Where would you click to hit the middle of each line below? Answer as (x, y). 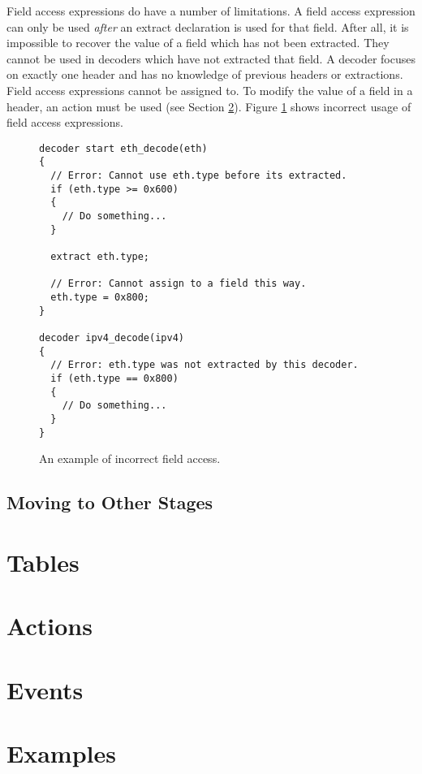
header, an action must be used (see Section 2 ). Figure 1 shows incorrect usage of (209, 106)
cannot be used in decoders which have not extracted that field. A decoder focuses (211, 58)
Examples (61, 752)
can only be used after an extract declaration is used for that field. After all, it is (208, 26)
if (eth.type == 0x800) (114, 378)
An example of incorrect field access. (130, 458)
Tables (43, 562)
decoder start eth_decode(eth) (123, 148)
